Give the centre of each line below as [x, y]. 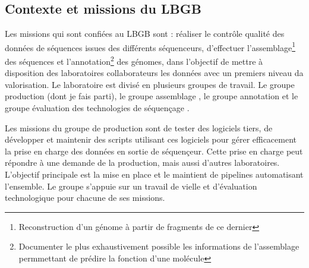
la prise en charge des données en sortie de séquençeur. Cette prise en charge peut [154, 151]
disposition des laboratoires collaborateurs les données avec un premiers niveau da [154, 73]
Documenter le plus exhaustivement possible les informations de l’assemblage [159, 246]
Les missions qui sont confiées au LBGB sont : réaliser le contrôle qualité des [145, 34]
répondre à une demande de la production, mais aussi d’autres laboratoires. [142, 163]
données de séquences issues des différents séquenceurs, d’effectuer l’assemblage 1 [150, 46]
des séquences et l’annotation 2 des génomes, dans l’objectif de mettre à [134, 60]
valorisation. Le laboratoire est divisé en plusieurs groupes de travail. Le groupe [150, 84]
